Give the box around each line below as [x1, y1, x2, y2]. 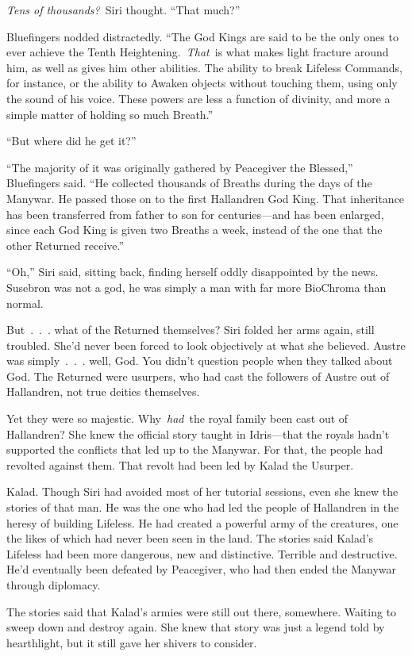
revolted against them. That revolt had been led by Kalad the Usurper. [6, 456, 354, 473]
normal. [6, 294, 44, 311]
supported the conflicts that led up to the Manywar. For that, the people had [6, 441, 383, 458]
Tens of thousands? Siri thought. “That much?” [6, 2, 241, 17]
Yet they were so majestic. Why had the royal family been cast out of [6, 410, 348, 427]
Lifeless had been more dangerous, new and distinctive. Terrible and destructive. [6, 545, 398, 562]
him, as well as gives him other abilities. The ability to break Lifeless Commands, [6, 59, 402, 75]
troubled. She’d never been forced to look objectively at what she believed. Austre [6, 336, 406, 353]
